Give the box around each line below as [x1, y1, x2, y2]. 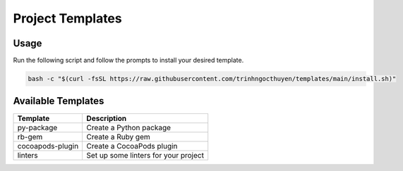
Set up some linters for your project [86, 150, 205, 160]
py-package [17, 122, 58, 132]
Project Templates [13, 11, 123, 26]
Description [86, 113, 127, 123]
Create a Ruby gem [86, 132, 151, 141]
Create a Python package [86, 122, 172, 132]
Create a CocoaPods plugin [86, 141, 178, 151]
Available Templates [13, 95, 104, 107]
